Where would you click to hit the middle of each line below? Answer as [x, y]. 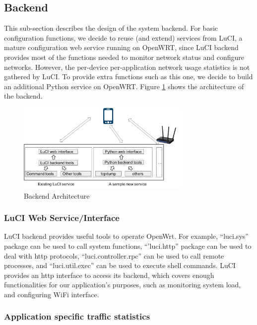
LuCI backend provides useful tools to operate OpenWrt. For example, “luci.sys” [126, 236]
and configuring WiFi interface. [52, 294]
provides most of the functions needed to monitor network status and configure [124, 57]
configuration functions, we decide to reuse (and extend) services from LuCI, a [123, 37]
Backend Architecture [57, 195]
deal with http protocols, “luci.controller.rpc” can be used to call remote [114, 255]
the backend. [23, 96]
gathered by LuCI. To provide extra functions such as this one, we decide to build [128, 77]
